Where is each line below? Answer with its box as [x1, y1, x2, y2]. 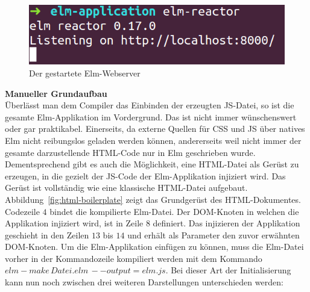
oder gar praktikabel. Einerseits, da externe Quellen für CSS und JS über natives [5, 122, 305, 135]
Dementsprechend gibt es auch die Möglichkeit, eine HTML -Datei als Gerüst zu [5, 158, 299, 170]
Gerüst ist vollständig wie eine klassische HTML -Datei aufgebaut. [5, 181, 248, 194]
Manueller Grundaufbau [5, 87, 107, 99]
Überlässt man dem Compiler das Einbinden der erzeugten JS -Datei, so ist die [5, 99, 294, 111]
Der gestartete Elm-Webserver [29, 66, 141, 79]
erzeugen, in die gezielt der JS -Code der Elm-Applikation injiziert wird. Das [5, 169, 286, 182]
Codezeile [5, 205, 40, 217]
